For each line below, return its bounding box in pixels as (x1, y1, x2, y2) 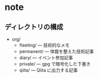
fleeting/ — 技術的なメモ (19, 42, 70, 48)
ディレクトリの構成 (4, 22, 63, 31)
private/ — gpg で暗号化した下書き (19, 61, 91, 66)
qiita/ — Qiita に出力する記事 (19, 67, 78, 73)
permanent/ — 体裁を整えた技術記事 (19, 48, 94, 54)
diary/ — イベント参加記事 (19, 54, 73, 60)
